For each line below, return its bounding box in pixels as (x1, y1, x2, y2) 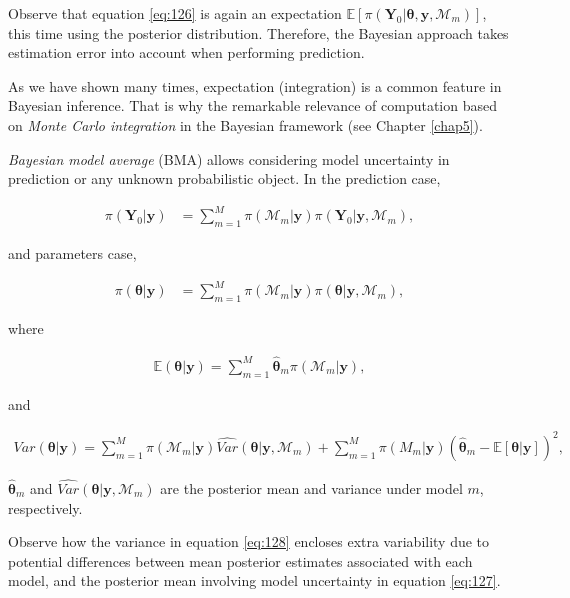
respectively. (8, 497, 83, 518)
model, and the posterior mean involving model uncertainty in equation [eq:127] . (8, 570, 501, 591)
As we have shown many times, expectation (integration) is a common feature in (8, 75, 502, 96)
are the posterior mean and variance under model (160, 477, 463, 498)
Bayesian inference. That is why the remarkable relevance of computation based (8, 95, 497, 116)
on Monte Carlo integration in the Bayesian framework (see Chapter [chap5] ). (8, 114, 483, 135)
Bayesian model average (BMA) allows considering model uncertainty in (8, 148, 450, 169)
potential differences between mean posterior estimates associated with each (8, 550, 473, 571)
